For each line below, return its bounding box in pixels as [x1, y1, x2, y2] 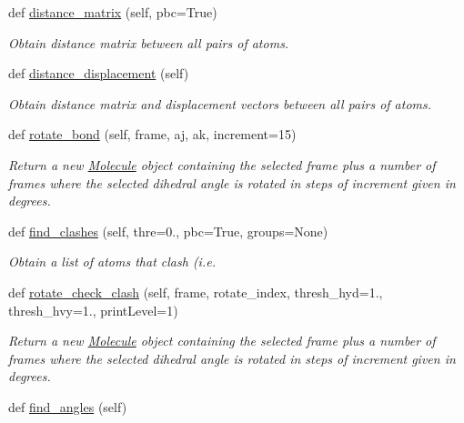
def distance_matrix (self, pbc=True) [8, 3, 217, 21]
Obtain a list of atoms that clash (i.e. [8, 252, 216, 271]
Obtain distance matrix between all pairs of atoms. [8, 33, 289, 52]
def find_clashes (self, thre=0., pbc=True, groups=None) [8, 221, 328, 240]
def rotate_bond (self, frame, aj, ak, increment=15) [8, 125, 297, 144]
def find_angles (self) [8, 397, 127, 416]
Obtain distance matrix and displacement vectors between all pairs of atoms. [8, 94, 432, 113]
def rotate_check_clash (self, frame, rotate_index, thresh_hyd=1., [8, 282, 383, 301]
